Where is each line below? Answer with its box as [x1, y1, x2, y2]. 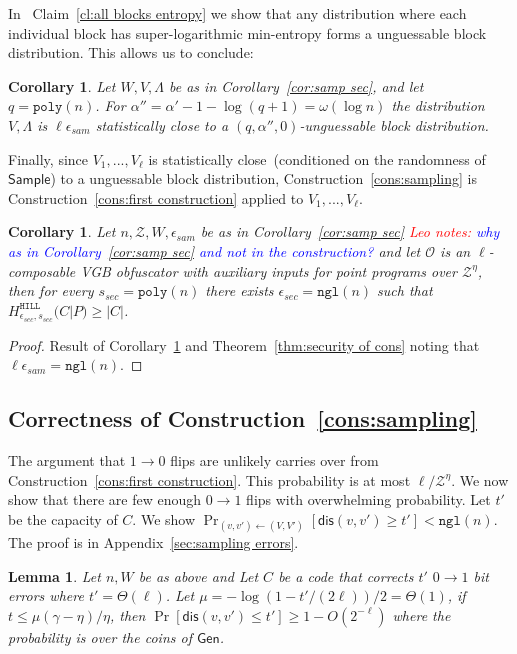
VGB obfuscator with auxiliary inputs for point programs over [80, 260, 457, 281]
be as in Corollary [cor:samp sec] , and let [169, 75, 424, 96]
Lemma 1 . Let [8, 565, 101, 586]
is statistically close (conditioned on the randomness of [148, 148, 486, 169]
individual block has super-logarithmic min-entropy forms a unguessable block [8, 22, 487, 43]
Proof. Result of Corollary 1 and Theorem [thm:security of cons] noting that [8, 334, 480, 355]
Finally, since [8, 148, 89, 169]
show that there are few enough [8, 489, 202, 510]
